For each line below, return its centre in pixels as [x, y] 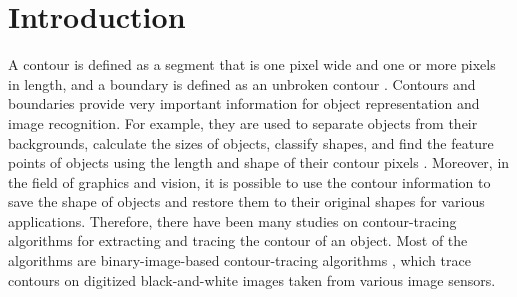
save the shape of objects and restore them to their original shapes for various [246, 201]
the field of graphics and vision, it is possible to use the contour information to [249, 181]
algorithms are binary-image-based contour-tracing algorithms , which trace [239, 260]
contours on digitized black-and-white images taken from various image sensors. [252, 279]
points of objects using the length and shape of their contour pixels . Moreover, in [259, 162]
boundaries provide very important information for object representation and [244, 103]
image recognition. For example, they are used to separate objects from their [243, 122]
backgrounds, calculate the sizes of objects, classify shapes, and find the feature [251, 142]
